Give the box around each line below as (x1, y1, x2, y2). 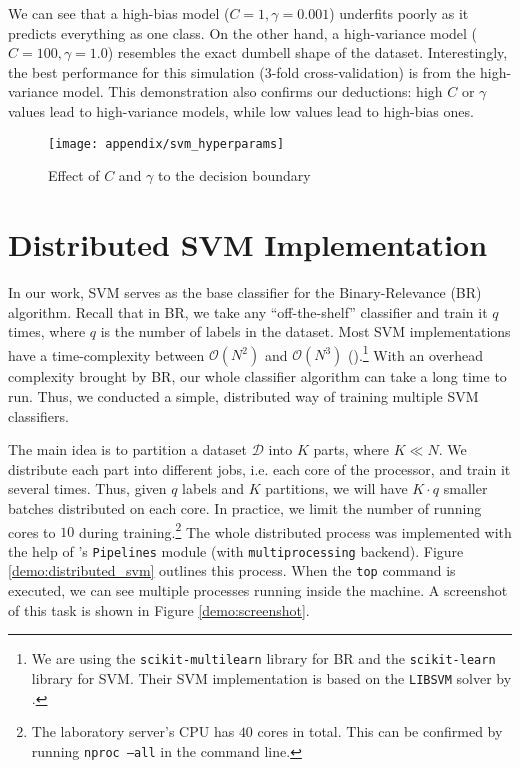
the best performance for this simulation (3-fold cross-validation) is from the (8, 61, 476, 82)
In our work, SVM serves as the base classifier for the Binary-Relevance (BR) (8, 281, 482, 302)
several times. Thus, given (8, 478, 167, 499)
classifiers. (8, 405, 69, 426)
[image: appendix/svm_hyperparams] (48, 136, 285, 151)
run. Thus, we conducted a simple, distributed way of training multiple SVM (8, 385, 479, 406)
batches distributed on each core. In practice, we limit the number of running (8, 497, 482, 518)
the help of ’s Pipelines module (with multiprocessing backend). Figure (8, 540, 464, 561)
